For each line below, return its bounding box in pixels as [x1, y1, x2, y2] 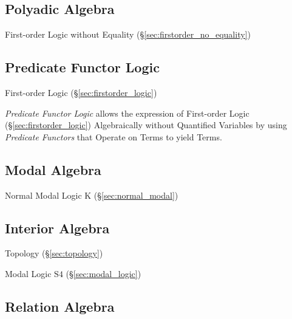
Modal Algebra [5, 160, 101, 179]
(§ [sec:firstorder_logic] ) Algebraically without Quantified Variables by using [5, 118, 287, 131]
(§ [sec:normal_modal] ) [93, 188, 178, 201]
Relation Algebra [5, 297, 115, 315]
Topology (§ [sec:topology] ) [5, 247, 103, 259]
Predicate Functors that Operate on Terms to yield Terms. [5, 130, 222, 143]
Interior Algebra [5, 218, 110, 237]
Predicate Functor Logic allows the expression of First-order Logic [5, 106, 250, 119]
